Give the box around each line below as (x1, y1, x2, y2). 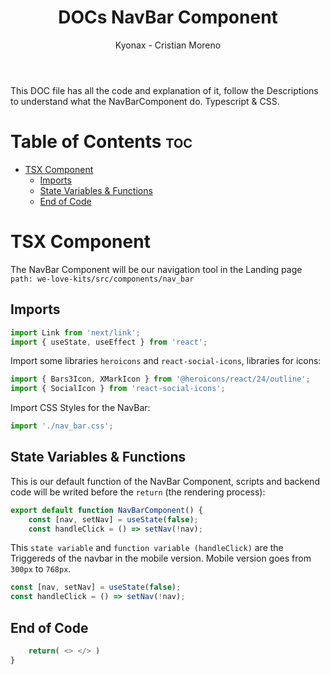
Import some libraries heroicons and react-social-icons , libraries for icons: (10, 355, 322, 367)
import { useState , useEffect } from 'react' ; (10, 337, 208, 347)
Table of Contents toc (10, 131, 193, 153)
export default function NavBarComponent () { (10, 505, 203, 515)
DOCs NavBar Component (58, 6, 278, 29)
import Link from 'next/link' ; (10, 327, 141, 338)
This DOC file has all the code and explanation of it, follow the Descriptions (10, 84, 319, 96)
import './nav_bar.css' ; (10, 421, 114, 431)
